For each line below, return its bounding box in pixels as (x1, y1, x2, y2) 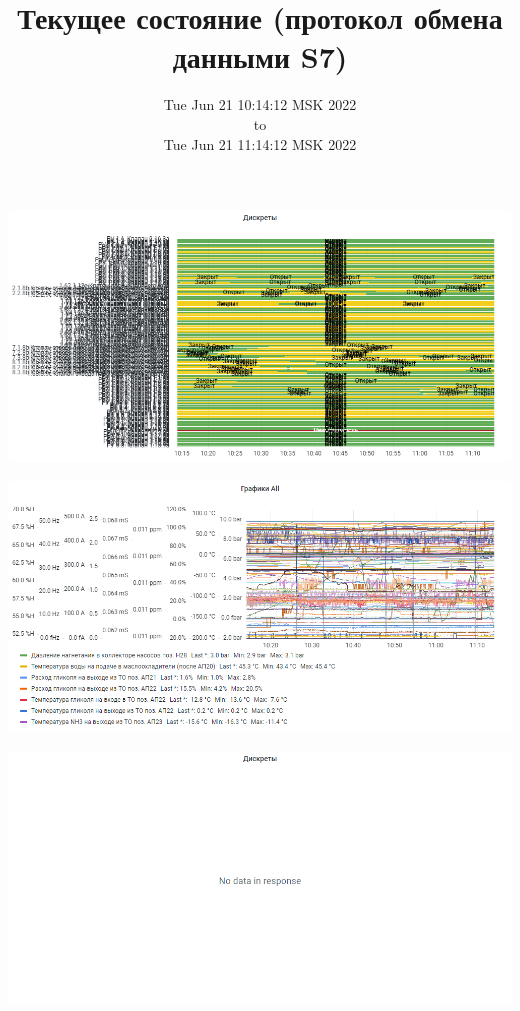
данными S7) (172, 36, 348, 77)
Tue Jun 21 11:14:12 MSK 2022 (163, 133, 357, 154)
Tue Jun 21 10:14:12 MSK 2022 (163, 94, 357, 115)
